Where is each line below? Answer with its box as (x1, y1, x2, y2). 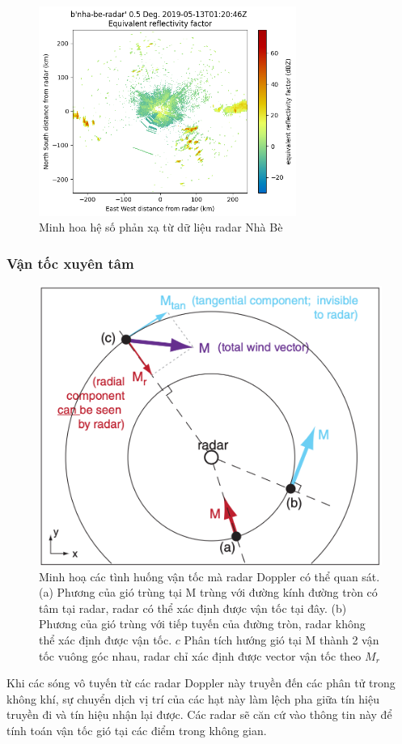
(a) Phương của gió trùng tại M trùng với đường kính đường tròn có (39, 584, 378, 601)
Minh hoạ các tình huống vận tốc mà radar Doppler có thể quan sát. (39, 568, 380, 585)
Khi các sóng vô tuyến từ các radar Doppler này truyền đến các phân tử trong (6, 674, 396, 691)
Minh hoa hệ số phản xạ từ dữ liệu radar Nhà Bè (39, 219, 283, 236)
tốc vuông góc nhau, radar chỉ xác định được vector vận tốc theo (39, 647, 362, 664)
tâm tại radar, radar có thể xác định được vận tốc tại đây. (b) (39, 599, 347, 616)
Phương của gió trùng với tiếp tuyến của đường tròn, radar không (39, 615, 366, 632)
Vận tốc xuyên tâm (6, 253, 134, 273)
